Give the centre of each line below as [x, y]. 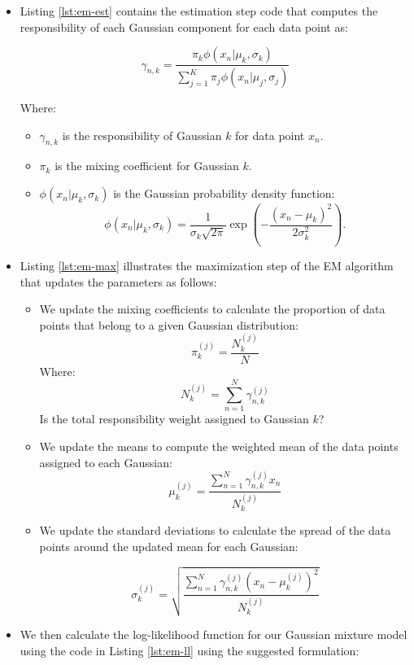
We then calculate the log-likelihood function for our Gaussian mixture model [214, 634]
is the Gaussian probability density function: [224, 193]
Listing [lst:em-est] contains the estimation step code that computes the [199, 11]
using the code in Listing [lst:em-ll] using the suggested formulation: [190, 650]
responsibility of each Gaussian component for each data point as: [184, 26]
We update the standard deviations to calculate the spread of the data [215, 530]
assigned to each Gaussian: [106, 462]
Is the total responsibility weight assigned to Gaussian [174, 419]
